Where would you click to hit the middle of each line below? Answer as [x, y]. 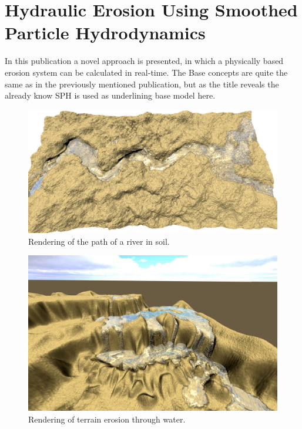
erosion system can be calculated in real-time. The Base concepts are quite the [146, 72]
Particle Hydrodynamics [105, 33]
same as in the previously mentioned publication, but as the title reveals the [142, 84]
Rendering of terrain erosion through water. [107, 419]
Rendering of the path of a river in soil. [99, 241]
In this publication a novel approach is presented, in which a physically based [144, 61]
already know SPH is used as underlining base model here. [110, 95]
